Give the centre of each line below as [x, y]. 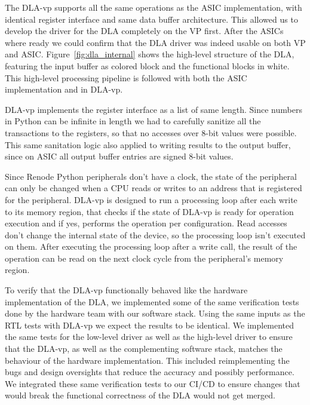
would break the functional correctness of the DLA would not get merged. [140, 395]
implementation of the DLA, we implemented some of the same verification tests [152, 301]
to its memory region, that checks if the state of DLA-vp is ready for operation [149, 211]
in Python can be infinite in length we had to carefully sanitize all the [133, 121]
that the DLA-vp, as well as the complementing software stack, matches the [144, 349]
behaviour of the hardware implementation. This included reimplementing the [147, 360]
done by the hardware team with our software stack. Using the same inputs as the [155, 313]
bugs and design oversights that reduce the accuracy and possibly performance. [150, 372]
